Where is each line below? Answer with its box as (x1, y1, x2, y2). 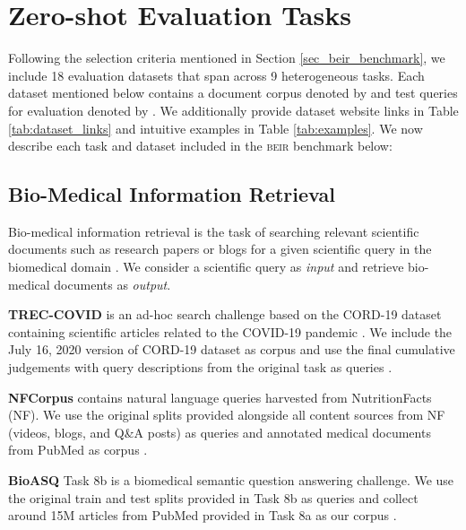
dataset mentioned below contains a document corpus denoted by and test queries (8, 83, 458, 102)
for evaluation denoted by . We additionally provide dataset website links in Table (8, 100, 459, 119)
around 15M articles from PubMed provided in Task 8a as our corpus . (8, 506, 397, 525)
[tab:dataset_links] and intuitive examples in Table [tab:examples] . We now (8, 118, 423, 137)
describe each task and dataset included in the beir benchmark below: (8, 136, 393, 155)
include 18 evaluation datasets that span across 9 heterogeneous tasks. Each (8, 65, 425, 84)
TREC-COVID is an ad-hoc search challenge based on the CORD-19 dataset (8, 305, 442, 324)
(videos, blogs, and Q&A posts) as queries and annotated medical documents (8, 422, 431, 441)
